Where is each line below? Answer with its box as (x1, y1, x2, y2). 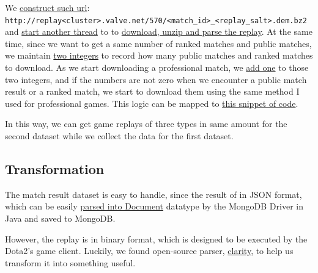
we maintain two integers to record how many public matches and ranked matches (5, 49, 313, 62)
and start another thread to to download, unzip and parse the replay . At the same (5, 25, 312, 38)
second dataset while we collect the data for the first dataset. (5, 129, 234, 142)
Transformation (5, 159, 105, 178)
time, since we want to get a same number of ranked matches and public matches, (5, 37, 312, 49)
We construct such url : (5, 1, 90, 13)
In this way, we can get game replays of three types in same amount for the (5, 117, 287, 130)
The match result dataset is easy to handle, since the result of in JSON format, (5, 187, 302, 200)
